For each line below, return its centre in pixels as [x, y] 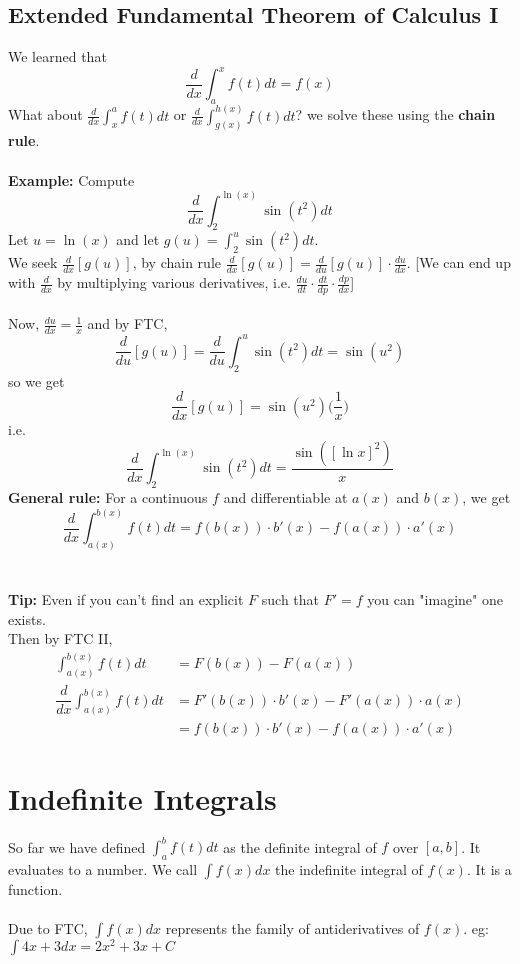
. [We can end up [458, 262]
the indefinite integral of [349, 869]
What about [45, 114]
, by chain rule [176, 262]
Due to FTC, [48, 928]
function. [35, 889]
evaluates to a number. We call [103, 869]
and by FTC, [127, 323]
